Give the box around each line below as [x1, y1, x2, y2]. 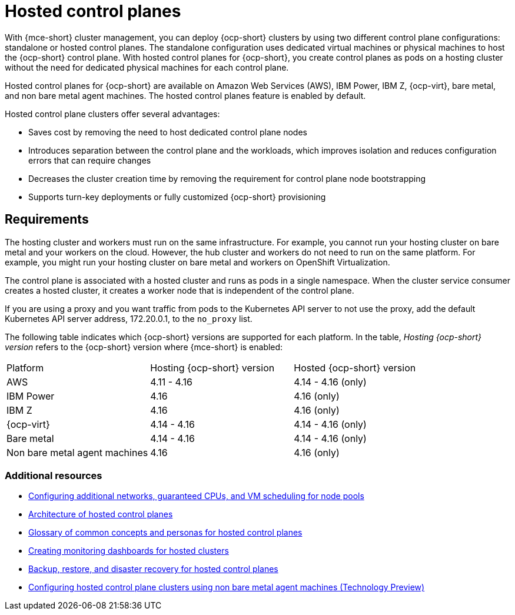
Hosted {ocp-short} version [294, 361, 416, 374]
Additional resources [5, 469, 102, 481]
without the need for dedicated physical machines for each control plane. [5, 62, 289, 72]
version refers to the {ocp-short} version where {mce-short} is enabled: [5, 341, 283, 352]
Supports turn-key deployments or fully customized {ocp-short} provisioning [28, 191, 326, 202]
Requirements [5, 212, 89, 227]
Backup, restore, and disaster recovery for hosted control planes [28, 564, 278, 574]
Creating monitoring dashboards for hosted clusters [28, 546, 229, 556]
